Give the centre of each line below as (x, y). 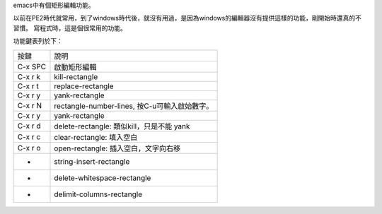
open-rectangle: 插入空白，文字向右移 (117, 148)
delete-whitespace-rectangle (103, 178)
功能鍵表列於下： (38, 41)
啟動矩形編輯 (75, 67)
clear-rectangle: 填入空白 (96, 137)
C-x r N (30, 105)
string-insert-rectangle (92, 161)
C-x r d (29, 126)
